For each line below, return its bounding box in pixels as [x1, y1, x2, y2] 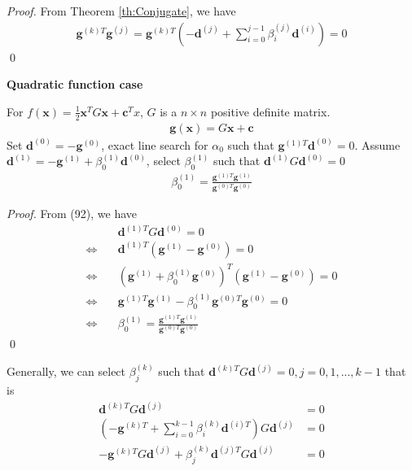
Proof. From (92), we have [7, 205, 137, 222]
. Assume [354, 136, 401, 153]
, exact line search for [101, 136, 208, 153]
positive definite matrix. [210, 102, 331, 120]
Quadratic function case [7, 76, 143, 93]
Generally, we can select [7, 363, 126, 380]
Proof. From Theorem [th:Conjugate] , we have [7, 2, 236, 19]
